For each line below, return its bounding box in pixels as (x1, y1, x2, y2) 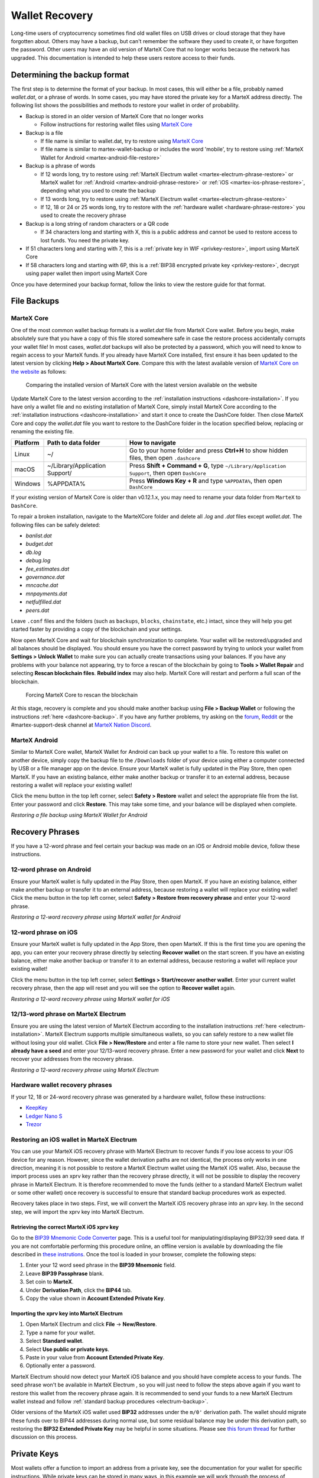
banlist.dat (25, 532, 53, 539)
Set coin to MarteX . (25, 1278, 74, 1285)
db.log (25, 549, 41, 556)
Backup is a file (25, 129, 63, 136)
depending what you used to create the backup (40, 187, 156, 195)
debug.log (25, 557, 51, 564)
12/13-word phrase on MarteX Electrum (11, 1010, 126, 1018)
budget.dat (25, 540, 53, 547)
